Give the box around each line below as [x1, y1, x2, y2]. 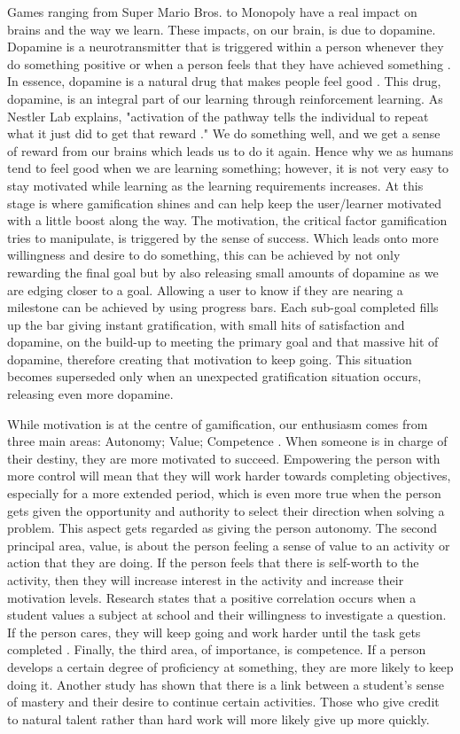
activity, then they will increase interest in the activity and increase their [7, 571, 404, 589]
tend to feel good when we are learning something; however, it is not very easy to [7, 159, 449, 177]
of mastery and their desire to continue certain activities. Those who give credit [7, 692, 440, 711]
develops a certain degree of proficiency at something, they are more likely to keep [7, 657, 454, 675]
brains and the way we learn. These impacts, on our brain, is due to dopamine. [7, 20, 436, 38]
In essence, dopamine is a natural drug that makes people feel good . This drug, [7, 72, 441, 90]
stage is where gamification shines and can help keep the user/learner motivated [7, 193, 442, 212]
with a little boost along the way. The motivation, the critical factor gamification [7, 211, 448, 230]
